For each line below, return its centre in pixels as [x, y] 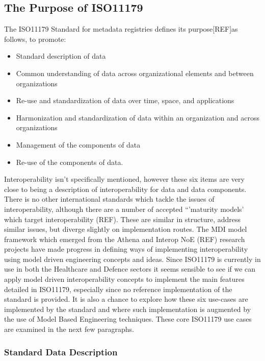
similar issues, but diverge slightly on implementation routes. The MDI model [126, 229]
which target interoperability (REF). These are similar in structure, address [123, 219]
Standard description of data [61, 56]
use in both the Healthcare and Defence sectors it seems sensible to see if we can [130, 269]
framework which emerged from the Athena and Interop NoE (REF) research [125, 239]
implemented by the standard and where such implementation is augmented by [128, 309]
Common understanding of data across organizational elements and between [135, 73]
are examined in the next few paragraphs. [69, 329]
